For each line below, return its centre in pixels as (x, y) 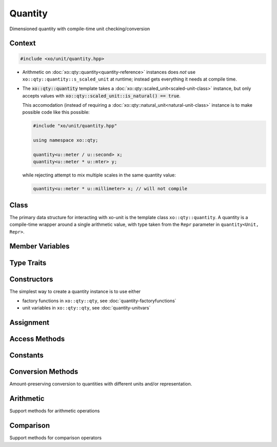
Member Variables (39, 246)
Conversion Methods (44, 372)
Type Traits (28, 263)
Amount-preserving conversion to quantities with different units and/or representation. (101, 384)
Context (23, 43)
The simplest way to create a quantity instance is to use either (75, 291)
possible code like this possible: (56, 112)
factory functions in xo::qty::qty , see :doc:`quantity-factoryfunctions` (99, 301)
